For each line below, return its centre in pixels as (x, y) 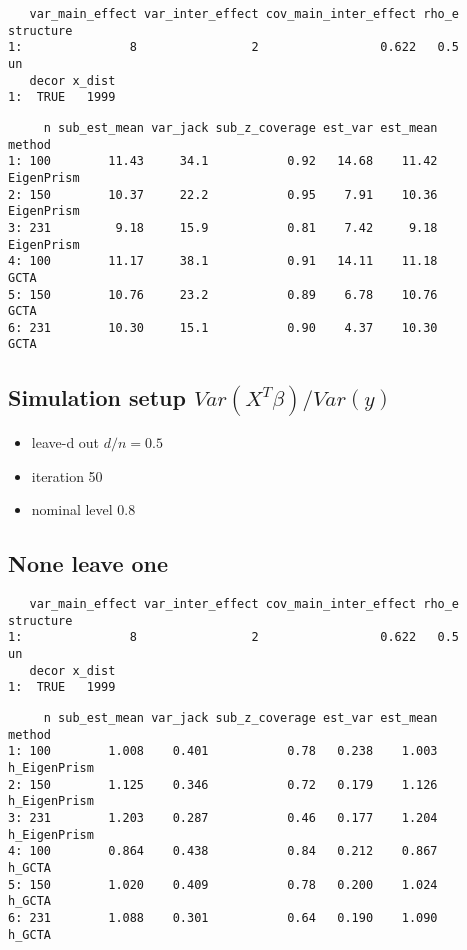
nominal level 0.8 (83, 509)
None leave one (88, 563)
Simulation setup (97, 396)
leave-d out (65, 442)
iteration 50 (67, 475)
